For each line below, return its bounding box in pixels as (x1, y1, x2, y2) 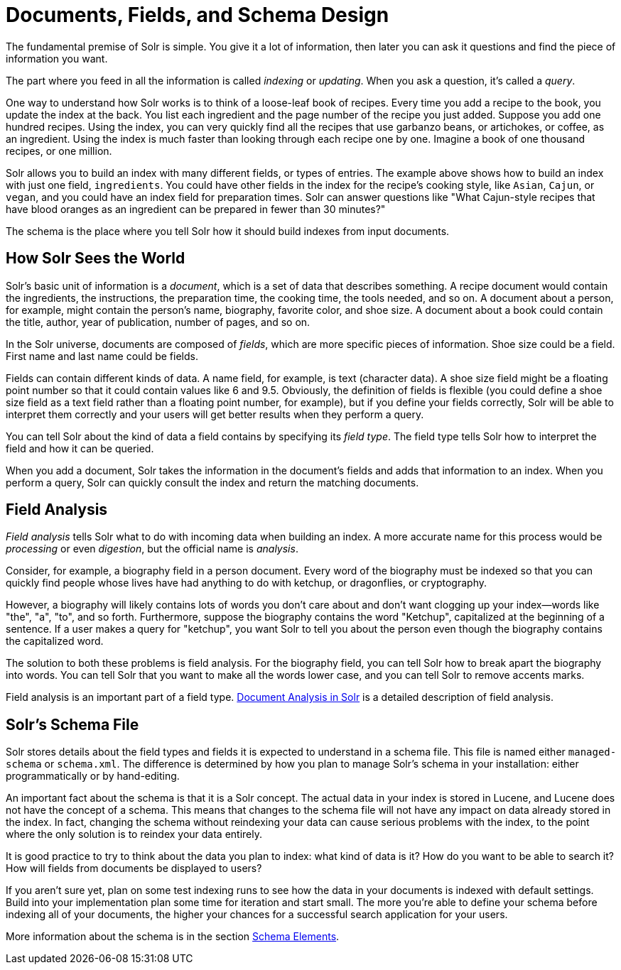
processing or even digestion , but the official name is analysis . (6, 543, 298, 555)
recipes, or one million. (6, 144, 112, 157)
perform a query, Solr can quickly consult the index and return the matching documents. (6, 476, 419, 489)
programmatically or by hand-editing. (6, 770, 180, 783)
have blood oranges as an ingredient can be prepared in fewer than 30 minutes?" (6, 202, 386, 215)
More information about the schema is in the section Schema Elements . (6, 930, 340, 943)
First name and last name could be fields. (6, 349, 198, 362)
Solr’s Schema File (6, 715, 139, 734)
